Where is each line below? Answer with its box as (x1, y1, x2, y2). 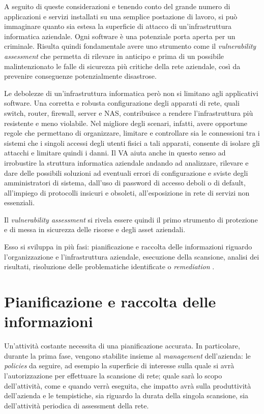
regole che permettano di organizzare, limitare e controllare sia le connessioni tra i (4, 128, 260, 138)
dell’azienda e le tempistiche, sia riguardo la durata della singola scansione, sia (4, 390, 249, 401)
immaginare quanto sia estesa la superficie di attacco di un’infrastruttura (4, 21, 232, 31)
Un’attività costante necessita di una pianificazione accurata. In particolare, (4, 340, 240, 351)
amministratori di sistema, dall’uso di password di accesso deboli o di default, (4, 177, 246, 188)
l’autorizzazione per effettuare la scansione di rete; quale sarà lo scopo (4, 370, 222, 380)
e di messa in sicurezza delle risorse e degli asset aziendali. (4, 224, 186, 235)
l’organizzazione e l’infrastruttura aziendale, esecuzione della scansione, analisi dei (4, 251, 259, 262)
